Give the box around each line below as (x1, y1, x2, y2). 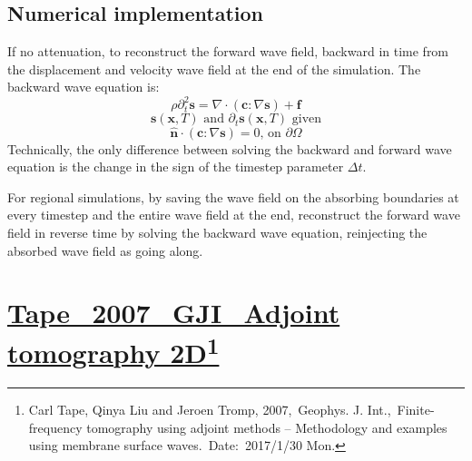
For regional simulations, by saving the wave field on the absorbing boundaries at (7, 187, 459, 206)
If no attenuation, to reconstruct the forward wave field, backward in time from (7, 42, 449, 61)
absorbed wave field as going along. (7, 240, 203, 260)
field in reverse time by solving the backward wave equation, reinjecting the (7, 223, 428, 242)
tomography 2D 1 (7, 329, 220, 370)
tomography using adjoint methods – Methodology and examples (86, 417, 447, 436)
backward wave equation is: (7, 77, 160, 96)
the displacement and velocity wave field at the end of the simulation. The (7, 59, 421, 78)
